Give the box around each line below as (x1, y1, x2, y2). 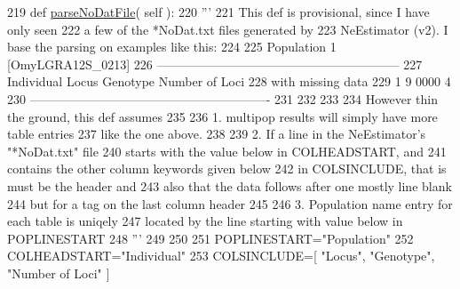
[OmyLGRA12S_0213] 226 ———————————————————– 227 (7, 54, 423, 73)
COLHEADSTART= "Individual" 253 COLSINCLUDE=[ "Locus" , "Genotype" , (7, 246, 435, 265)
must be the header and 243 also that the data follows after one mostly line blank (7, 176, 452, 195)
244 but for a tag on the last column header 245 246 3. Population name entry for (7, 194, 453, 213)
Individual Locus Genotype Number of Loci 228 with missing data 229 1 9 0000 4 (7, 72, 451, 91)
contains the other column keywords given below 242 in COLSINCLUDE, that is (7, 159, 447, 178)
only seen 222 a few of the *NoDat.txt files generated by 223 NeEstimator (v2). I (7, 20, 448, 38)
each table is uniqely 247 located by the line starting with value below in (7, 212, 403, 230)
